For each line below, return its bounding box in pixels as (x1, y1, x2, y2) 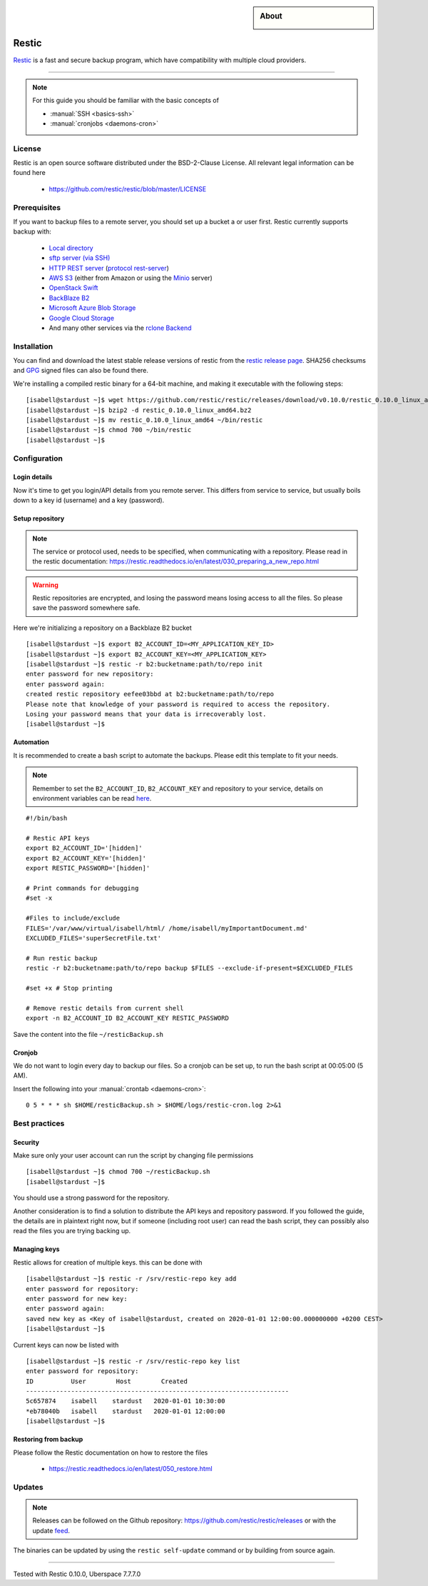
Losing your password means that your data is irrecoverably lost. (26, 710, 267, 718)
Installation (13, 341, 53, 351)
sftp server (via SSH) (49, 254, 111, 262)
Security (13, 1138, 39, 1146)
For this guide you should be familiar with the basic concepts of (32, 96, 219, 105)
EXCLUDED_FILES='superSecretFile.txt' (26, 934, 162, 942)
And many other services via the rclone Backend (49, 323, 192, 332)
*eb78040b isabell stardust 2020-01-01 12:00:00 (26, 1407, 225, 1415)
